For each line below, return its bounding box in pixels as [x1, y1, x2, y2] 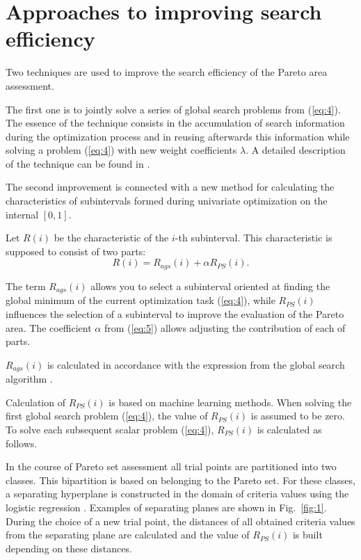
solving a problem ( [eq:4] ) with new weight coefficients [6, 143, 237, 157]
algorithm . [6, 371, 53, 386]
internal [6, 207, 39, 221]
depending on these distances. [6, 541, 132, 555]
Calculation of [6, 394, 65, 409]
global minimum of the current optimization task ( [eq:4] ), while [6, 293, 275, 307]
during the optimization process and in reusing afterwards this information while [6, 129, 350, 143]
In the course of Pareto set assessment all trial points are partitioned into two [6, 459, 337, 474]
